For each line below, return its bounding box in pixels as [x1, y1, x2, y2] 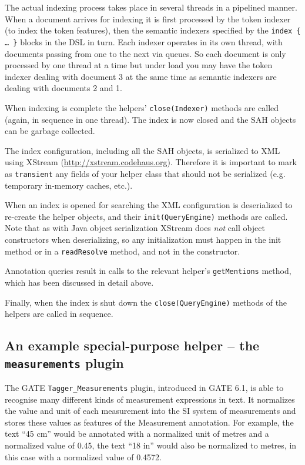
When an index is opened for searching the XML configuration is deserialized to [5, 199, 293, 211]
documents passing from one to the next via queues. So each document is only [5, 47, 286, 59]
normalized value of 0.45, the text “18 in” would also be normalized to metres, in [5, 439, 297, 451]
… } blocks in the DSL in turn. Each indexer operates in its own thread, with [5, 35, 283, 48]
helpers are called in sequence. [5, 307, 113, 320]
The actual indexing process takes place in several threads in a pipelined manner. [5, 1, 297, 13]
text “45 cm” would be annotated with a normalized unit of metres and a [5, 427, 269, 440]
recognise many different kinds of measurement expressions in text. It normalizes [5, 393, 295, 405]
